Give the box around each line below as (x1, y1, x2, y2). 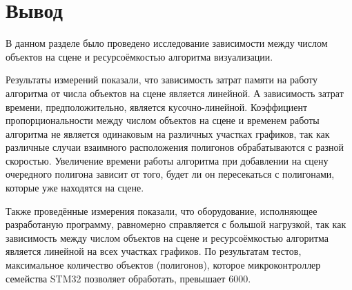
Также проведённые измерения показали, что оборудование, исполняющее (6, 203, 317, 218)
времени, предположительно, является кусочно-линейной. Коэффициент (6, 99, 308, 114)
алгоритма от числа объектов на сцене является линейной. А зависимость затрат (6, 85, 344, 100)
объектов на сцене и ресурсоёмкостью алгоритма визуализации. (6, 49, 273, 63)
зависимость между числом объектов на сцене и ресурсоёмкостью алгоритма (6, 230, 329, 245)
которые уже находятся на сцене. (6, 180, 144, 195)
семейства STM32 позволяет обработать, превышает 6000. (6, 271, 251, 285)
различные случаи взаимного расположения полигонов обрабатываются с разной (6, 140, 344, 154)
